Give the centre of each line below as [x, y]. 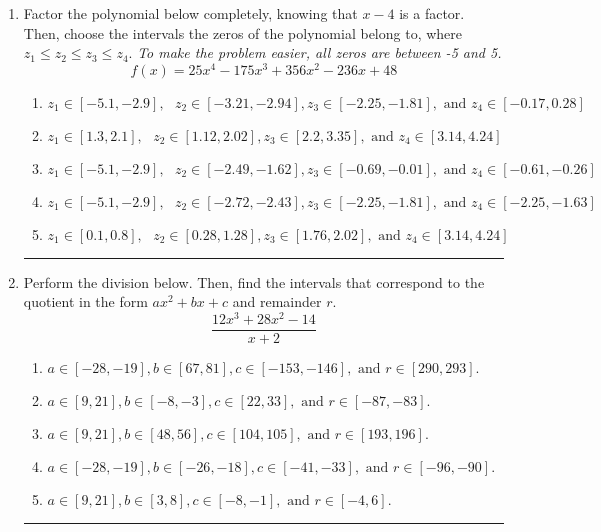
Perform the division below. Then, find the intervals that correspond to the [254, 281]
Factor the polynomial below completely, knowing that [190, 13]
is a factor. [432, 13]
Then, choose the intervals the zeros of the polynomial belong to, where [243, 32]
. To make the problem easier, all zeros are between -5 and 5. [315, 52]
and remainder [277, 301]
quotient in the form [85, 301]
